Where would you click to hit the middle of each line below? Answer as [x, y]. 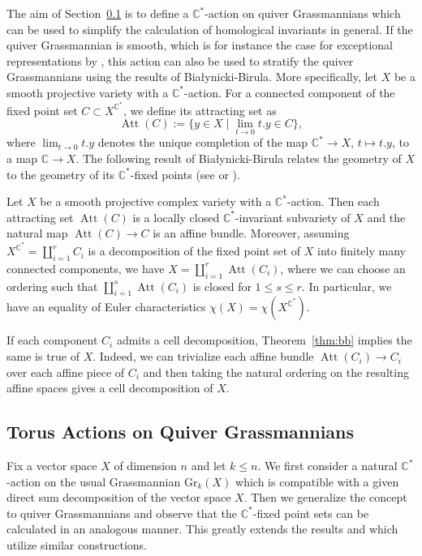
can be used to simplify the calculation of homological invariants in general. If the [210, 29]
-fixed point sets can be [311, 513]
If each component [52, 340]
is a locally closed [176, 217]
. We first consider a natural [327, 466]
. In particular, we [347, 286]
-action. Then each [333, 201]
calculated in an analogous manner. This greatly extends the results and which [202, 529]
